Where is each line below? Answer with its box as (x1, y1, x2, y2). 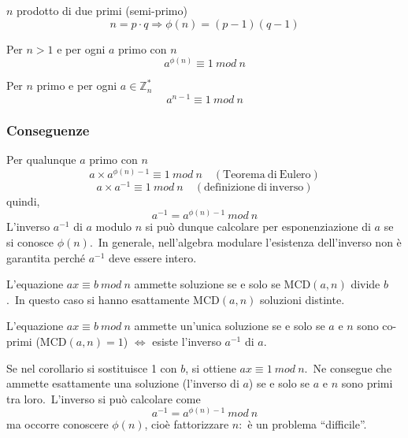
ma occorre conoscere (6, 416, 109, 432)
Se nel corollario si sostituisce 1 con (6, 359, 177, 376)
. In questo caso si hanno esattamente (6, 291, 190, 307)
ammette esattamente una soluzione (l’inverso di (6, 375, 239, 392)
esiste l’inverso (152, 332, 221, 349)
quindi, (6, 192, 40, 209)
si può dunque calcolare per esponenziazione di (145, 218, 371, 235)
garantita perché (6, 249, 86, 265)
